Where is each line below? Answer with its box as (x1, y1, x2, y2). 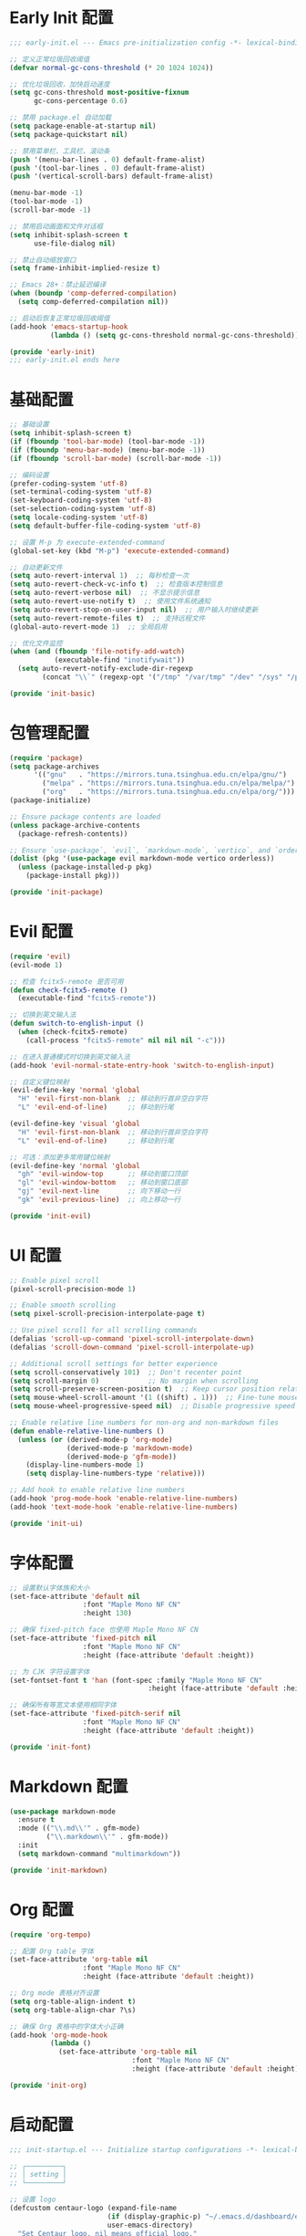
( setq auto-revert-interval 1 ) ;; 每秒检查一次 (9, 571, 189, 580)
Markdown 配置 (9, 1776, 129, 1797)
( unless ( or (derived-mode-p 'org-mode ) (17, 1435, 173, 1444)
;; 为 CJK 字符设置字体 (9, 1667, 90, 1677)
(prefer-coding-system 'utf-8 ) (9, 479, 128, 488)
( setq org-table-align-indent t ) (9, 1997, 137, 2006)
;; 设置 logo (9, 2195, 56, 2204)
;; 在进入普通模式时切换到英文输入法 (9, 1052, 130, 1061)
